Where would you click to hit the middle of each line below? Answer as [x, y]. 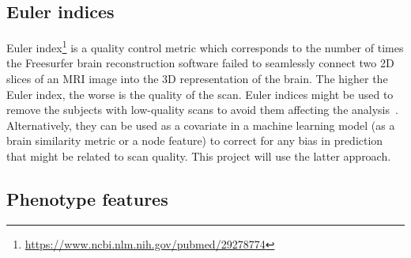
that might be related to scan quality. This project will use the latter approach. [199, 156]
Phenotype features [87, 199]
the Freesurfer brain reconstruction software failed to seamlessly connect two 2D [200, 63]
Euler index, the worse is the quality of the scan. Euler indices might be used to [200, 94]
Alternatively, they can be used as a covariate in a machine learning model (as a [201, 125]
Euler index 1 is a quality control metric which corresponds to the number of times [205, 46]
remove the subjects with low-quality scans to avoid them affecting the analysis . [202, 110]
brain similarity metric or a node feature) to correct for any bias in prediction [195, 140]
